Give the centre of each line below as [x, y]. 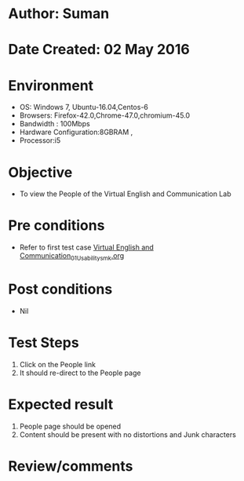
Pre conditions [56, 226]
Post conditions [60, 289]
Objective [40, 172]
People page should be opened [70, 426]
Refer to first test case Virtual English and [87, 247]
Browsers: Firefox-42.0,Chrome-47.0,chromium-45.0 [105, 115]
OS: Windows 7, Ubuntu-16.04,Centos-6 [84, 107]
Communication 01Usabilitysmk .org [72, 257]
